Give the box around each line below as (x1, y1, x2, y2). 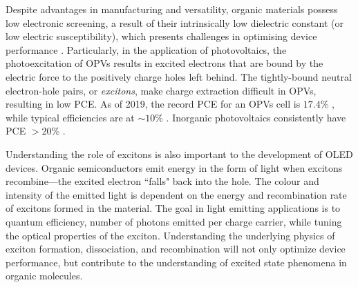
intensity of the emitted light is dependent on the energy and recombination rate (6, 187, 347, 201)
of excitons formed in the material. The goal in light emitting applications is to (6, 201, 341, 215)
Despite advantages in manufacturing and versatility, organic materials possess (6, 2, 338, 16)
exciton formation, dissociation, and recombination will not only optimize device (6, 241, 346, 256)
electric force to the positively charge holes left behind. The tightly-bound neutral (6, 69, 352, 83)
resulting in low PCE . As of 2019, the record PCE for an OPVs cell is (6, 97, 301, 111)
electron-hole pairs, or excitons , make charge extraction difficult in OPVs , (6, 83, 317, 97)
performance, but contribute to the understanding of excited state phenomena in (6, 255, 347, 269)
